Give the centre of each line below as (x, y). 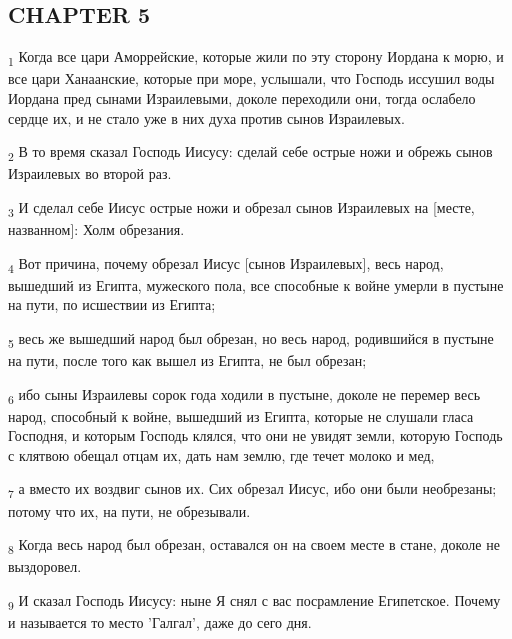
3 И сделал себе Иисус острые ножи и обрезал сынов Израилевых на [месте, (241, 208)
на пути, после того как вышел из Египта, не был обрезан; (187, 359)
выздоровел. (45, 566)
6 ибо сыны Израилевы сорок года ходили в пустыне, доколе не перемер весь (244, 395)
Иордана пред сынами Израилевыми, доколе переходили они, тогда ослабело (242, 97)
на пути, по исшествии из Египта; (112, 304)
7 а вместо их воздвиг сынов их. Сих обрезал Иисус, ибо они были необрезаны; (252, 490)
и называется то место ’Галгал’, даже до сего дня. (160, 622)
